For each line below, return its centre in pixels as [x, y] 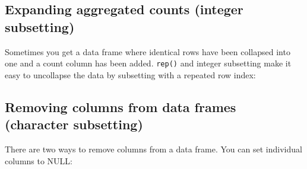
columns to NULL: [39, 160]
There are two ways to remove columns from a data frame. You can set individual [153, 149]
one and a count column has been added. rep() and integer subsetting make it [148, 63]
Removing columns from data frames [121, 106]
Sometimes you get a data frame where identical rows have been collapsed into [148, 51]
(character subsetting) [74, 124]
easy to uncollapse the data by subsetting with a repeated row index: [130, 74]
